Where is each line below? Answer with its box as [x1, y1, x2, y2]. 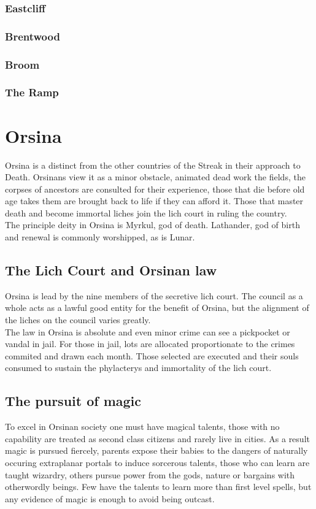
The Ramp [5, 85, 59, 100]
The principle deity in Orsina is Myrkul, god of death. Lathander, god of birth [5, 218, 300, 231]
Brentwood [5, 28, 60, 44]
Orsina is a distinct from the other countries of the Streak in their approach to [5, 158, 301, 171]
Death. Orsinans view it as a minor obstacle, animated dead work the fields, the [5, 170, 306, 183]
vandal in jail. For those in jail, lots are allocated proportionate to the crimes [5, 337, 295, 350]
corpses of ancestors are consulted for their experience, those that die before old [5, 182, 305, 195]
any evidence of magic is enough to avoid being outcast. [5, 492, 215, 505]
